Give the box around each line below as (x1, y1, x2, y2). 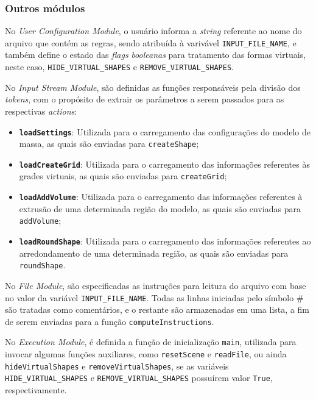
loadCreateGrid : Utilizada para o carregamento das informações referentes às (19, 157, 310, 170)
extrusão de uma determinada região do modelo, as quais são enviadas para (19, 202, 301, 215)
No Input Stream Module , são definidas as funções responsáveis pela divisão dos (5, 80, 301, 93)
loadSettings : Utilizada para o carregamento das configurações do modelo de (19, 125, 311, 138)
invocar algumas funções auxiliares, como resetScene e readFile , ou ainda (5, 348, 287, 360)
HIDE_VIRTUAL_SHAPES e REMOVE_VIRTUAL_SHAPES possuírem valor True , (5, 371, 273, 384)
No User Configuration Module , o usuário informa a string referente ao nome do (5, 24, 302, 37)
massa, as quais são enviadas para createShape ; (19, 137, 199, 150)
